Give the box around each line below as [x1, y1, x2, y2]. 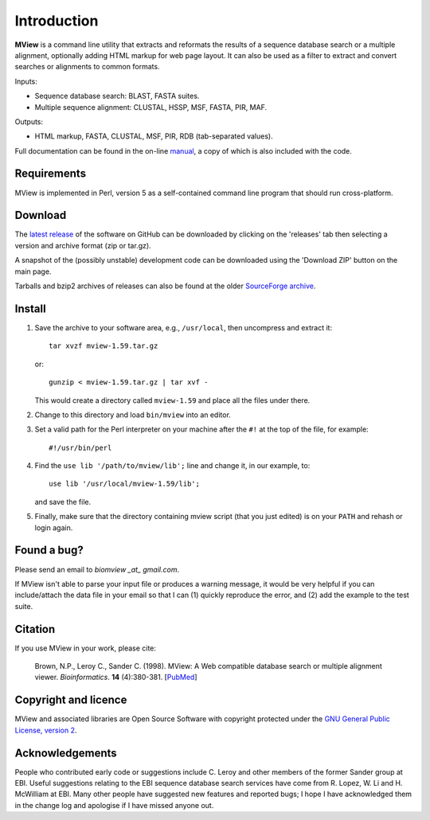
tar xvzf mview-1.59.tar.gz [49, 342, 158, 350]
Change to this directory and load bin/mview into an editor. [34, 410, 231, 420]
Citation [14, 622, 56, 636]
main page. [14, 267, 52, 276]
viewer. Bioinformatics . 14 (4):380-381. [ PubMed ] [34, 673, 198, 682]
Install [14, 302, 47, 315]
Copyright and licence [14, 693, 127, 707]
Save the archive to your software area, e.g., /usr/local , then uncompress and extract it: [34, 322, 333, 332]
